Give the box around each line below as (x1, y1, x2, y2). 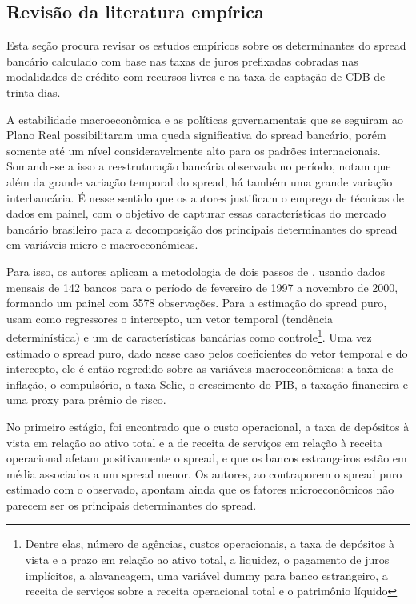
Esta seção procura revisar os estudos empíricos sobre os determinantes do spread (6, 37, 406, 54)
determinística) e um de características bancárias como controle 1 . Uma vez (6, 326, 372, 345)
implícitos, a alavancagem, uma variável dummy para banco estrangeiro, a (25, 566, 388, 583)
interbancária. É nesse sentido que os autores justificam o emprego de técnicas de (6, 189, 405, 206)
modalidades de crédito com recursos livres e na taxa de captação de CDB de (6, 68, 386, 85)
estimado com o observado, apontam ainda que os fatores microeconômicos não (6, 481, 394, 498)
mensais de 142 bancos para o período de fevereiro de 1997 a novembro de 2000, (6, 278, 398, 295)
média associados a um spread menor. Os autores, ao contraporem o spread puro (6, 465, 402, 482)
